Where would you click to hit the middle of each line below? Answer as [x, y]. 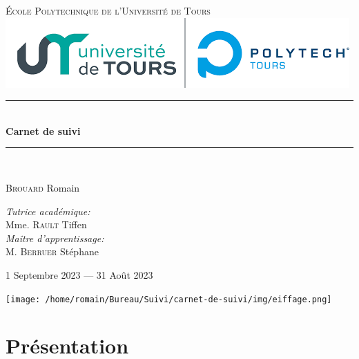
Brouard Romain [43, 187]
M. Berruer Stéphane [52, 251]
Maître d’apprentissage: [55, 238]
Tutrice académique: [48, 211]
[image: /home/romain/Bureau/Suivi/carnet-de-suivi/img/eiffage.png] [169, 299]
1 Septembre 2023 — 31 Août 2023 [79, 274]
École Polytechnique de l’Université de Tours [108, 10]
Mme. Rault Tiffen [46, 224]
